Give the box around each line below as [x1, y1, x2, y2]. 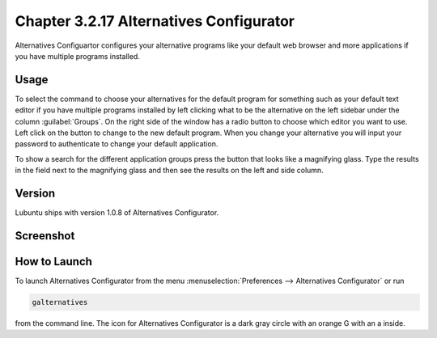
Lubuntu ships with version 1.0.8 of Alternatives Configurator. [15, 208, 219, 218]
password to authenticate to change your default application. [15, 139, 218, 149]
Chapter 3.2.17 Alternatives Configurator [15, 12, 295, 30]
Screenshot [15, 229, 75, 243]
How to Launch [15, 255, 93, 268]
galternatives [32, 298, 88, 306]
